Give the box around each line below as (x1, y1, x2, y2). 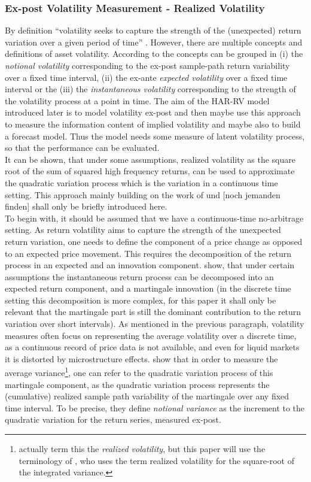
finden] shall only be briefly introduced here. (5, 200, 167, 213)
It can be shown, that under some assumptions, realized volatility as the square (5, 153, 295, 165)
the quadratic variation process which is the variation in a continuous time (5, 176, 278, 189)
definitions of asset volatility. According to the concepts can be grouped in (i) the (5, 47, 303, 60)
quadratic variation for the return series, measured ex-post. (5, 413, 221, 426)
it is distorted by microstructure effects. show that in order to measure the (5, 352, 278, 365)
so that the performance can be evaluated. (5, 141, 160, 154)
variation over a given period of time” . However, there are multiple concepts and (5, 35, 303, 48)
